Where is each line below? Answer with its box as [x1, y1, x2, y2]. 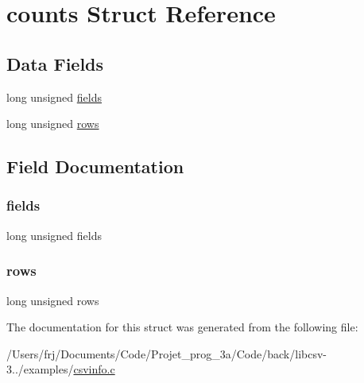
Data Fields [6, 51, 104, 75]
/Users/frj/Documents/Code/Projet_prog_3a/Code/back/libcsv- [6, 345, 327, 362]
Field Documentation [6, 154, 184, 179]
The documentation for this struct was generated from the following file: [6, 319, 358, 335]
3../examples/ [6, 361, 74, 377]
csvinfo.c [73, 361, 115, 377]
